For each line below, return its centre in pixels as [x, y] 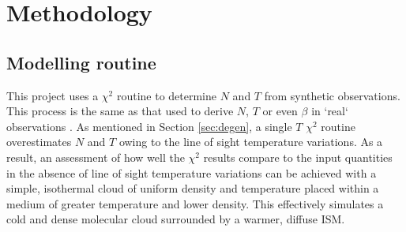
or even [280, 111]
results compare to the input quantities [298, 157]
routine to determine [167, 95]
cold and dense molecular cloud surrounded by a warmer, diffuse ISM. [176, 219]
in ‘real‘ [330, 111]
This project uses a [53, 95]
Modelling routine [81, 62]
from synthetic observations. [332, 95]
